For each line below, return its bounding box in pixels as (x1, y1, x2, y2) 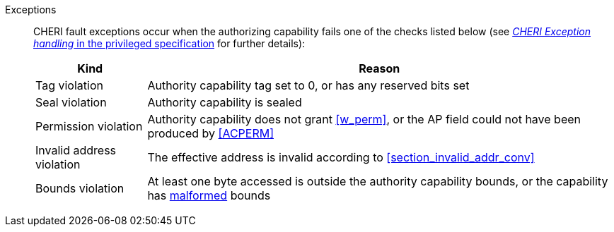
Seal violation (35, 95, 107, 109)
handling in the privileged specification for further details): (33, 37, 306, 49)
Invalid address (35, 143, 117, 157)
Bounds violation (35, 181, 124, 195)
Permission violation (35, 119, 143, 133)
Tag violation (35, 78, 103, 92)
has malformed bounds (147, 188, 271, 202)
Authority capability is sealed (147, 95, 302, 109)
